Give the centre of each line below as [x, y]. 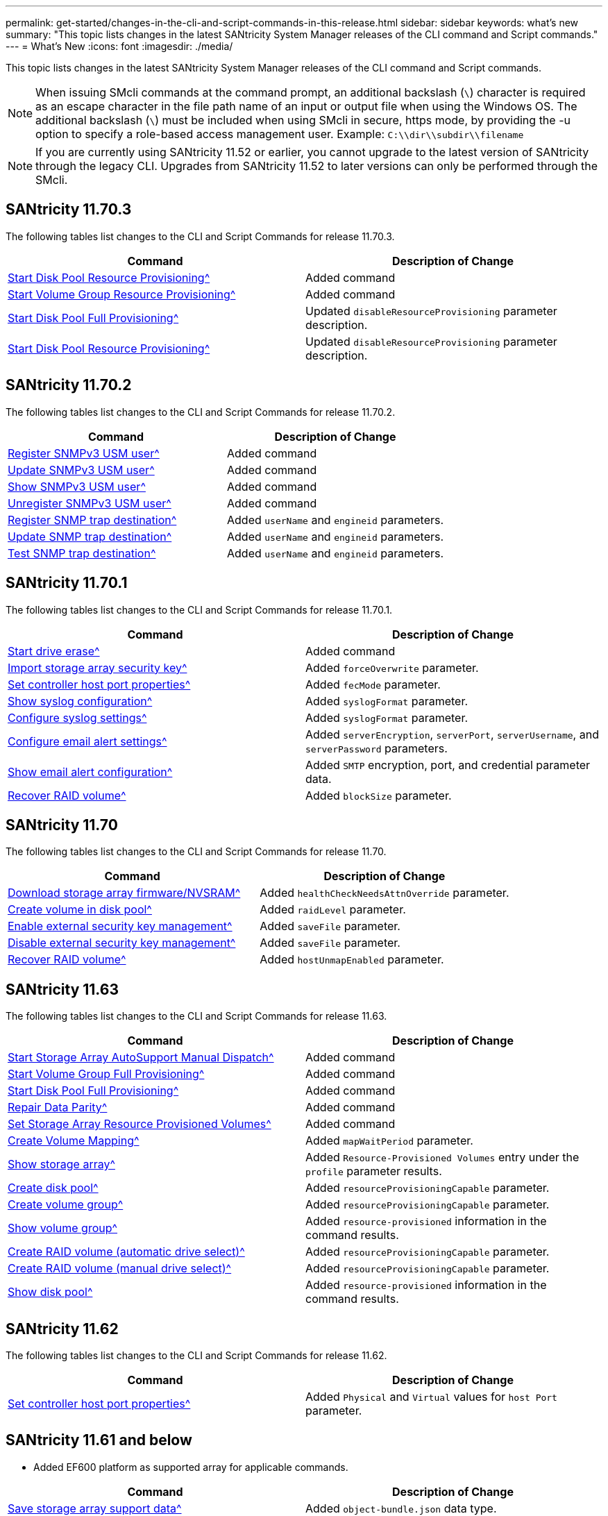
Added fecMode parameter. [373, 684]
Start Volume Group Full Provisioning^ [106, 1074]
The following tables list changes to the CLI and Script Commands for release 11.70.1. [199, 609]
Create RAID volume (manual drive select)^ [120, 1269]
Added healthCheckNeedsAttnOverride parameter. [385, 893]
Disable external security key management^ [122, 943]
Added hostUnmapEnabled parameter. [352, 960]
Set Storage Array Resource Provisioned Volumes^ [140, 1124]
